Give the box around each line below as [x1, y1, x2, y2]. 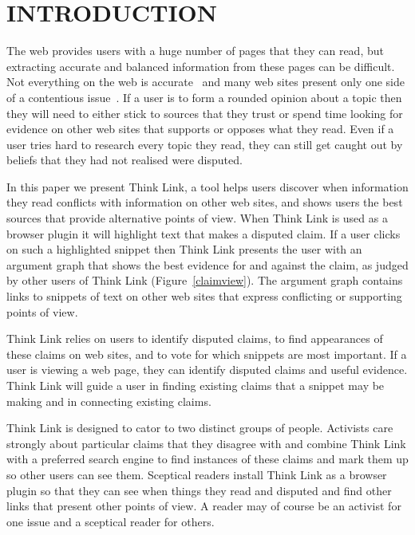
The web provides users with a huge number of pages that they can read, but [6, 42, 384, 59]
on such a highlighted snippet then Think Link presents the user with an [6, 241, 362, 258]
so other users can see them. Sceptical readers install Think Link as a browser [6, 466, 387, 482]
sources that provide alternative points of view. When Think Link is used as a [6, 210, 388, 226]
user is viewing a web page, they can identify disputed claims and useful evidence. [6, 361, 408, 378]
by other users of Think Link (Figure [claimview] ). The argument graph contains [6, 272, 403, 289]
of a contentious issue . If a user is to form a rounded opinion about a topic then [6, 89, 402, 105]
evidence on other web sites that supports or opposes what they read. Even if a [6, 120, 394, 137]
